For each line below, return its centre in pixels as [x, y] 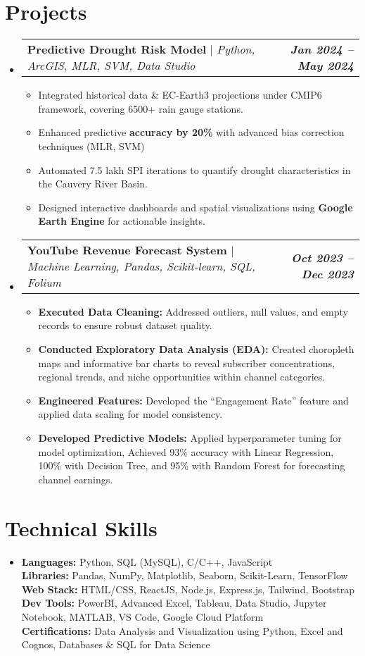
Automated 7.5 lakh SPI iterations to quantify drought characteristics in [194, 169]
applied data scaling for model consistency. [130, 414]
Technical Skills [81, 527]
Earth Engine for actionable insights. [122, 221]
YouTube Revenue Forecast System [127, 249]
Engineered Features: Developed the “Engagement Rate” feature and [193, 400]
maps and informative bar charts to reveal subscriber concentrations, [187, 363]
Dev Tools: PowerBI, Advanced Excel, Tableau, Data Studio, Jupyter [174, 603]
